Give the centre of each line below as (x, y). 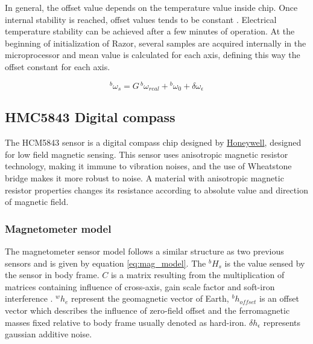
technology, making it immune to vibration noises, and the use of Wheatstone (148, 166)
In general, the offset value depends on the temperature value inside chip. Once (151, 7)
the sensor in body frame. (52, 275)
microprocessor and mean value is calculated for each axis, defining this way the (153, 55)
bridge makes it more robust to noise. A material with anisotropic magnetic (144, 178)
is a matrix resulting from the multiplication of (198, 275)
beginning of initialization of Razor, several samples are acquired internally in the (156, 43)
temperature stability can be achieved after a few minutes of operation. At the (150, 31)
